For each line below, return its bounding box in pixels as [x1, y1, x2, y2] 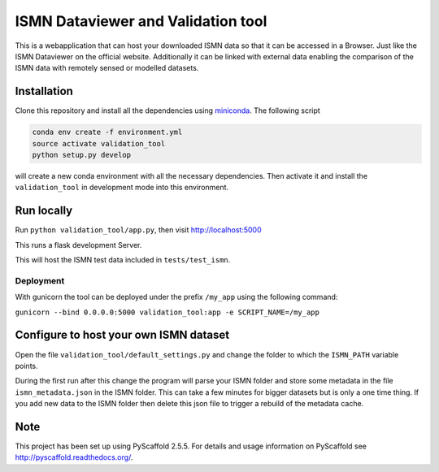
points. [15, 361, 38, 370]
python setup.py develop [32, 150, 132, 159]
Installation [15, 84, 73, 98]
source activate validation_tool [32, 139, 166, 148]
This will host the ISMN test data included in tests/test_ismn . [15, 255, 231, 265]
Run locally [15, 204, 73, 218]
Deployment [15, 275, 65, 286]
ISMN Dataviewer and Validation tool [15, 12, 267, 30]
